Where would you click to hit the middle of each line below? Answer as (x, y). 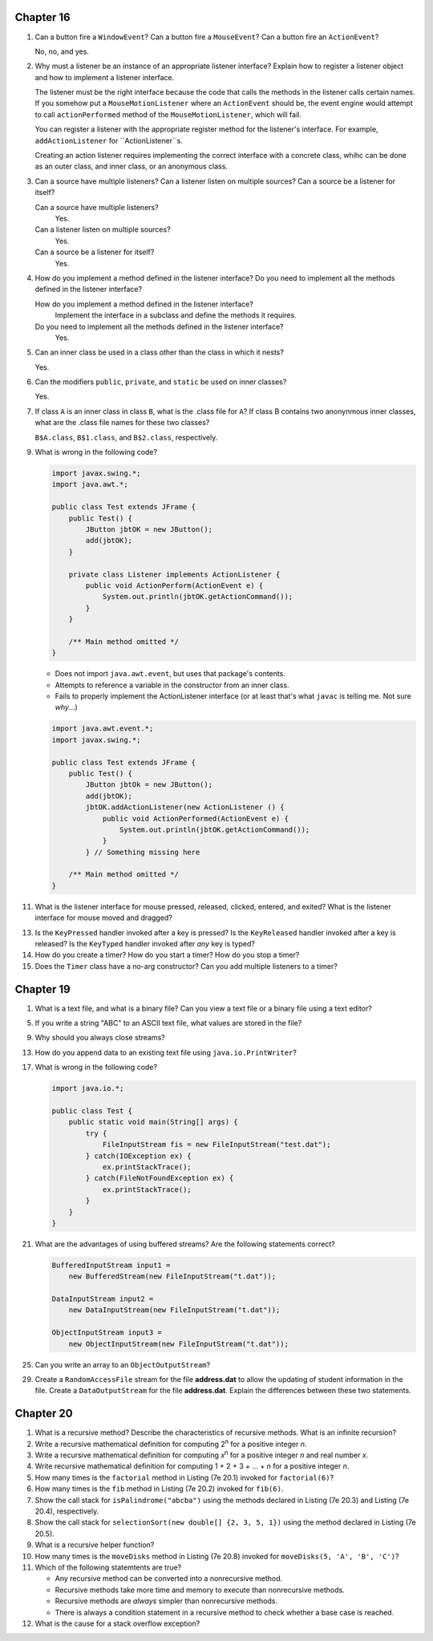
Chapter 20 (44, 1414)
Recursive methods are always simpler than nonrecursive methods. (166, 1601)
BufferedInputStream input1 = (111, 1265)
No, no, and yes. (62, 51)
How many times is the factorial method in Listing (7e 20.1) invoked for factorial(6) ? (184, 1477)
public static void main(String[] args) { (153, 1122)
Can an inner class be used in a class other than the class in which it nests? (160, 352)
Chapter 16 (43, 17)
